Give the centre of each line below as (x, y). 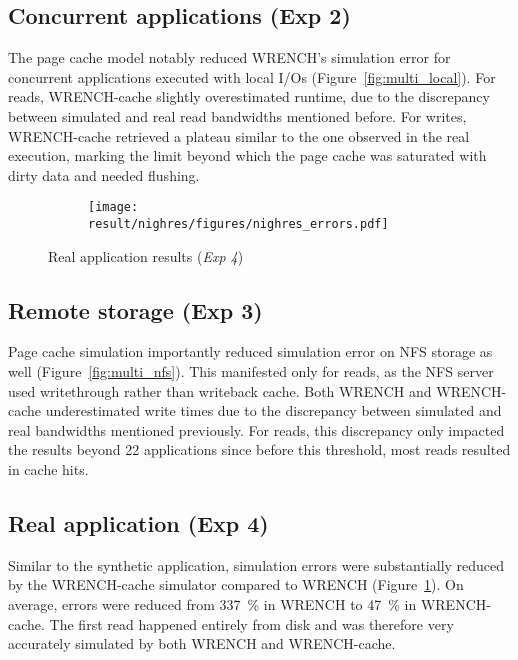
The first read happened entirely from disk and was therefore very (251, 623)
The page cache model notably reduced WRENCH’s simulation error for (229, 57)
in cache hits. (48, 469)
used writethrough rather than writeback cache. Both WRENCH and (220, 390)
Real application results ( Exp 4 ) (146, 255)
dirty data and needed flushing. (104, 174)
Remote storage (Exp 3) (135, 309)
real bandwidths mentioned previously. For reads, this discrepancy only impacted (256, 429)
